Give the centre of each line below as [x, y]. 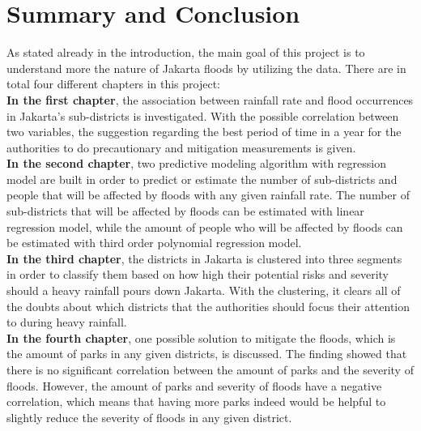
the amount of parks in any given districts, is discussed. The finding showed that [207, 354]
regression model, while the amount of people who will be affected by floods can [205, 226]
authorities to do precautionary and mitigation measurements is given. [181, 147]
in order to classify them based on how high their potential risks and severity [198, 274]
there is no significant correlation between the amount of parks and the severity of [210, 369]
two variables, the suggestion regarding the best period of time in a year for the [204, 132]
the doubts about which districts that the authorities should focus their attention [208, 306]
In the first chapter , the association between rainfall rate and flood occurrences [210, 99]
